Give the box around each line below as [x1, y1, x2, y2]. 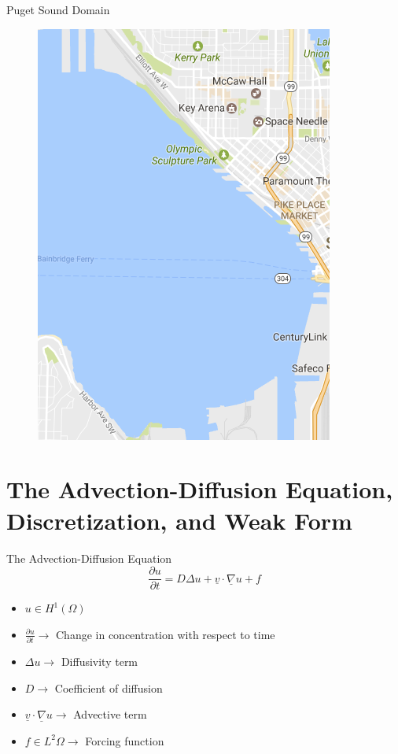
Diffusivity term [61, 653, 138, 670]
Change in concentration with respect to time [56, 626, 275, 642]
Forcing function [85, 732, 164, 748]
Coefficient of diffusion [54, 679, 163, 696]
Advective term [73, 706, 147, 723]
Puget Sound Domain [6, 2, 110, 17]
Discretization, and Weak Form [6, 504, 352, 536]
